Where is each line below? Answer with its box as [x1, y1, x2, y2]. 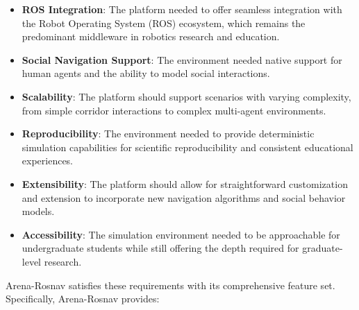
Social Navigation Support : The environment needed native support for [22, 52, 342, 67]
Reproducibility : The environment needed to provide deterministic [22, 126, 315, 141]
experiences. [22, 153, 74, 168]
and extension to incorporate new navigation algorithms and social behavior [22, 190, 346, 205]
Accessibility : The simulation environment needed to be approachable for [22, 227, 340, 241]
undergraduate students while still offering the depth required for [22, 241, 299, 255]
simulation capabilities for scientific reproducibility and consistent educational [22, 139, 353, 154]
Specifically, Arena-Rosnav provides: [6, 291, 160, 306]
